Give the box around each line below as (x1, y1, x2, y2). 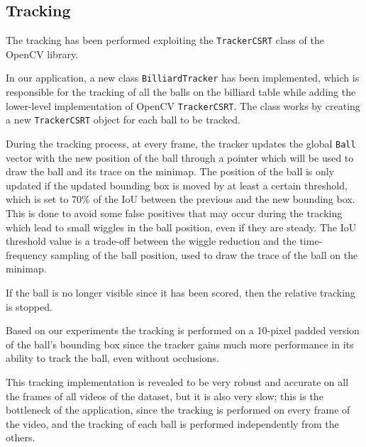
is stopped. (6, 299, 52, 314)
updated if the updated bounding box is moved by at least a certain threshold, (6, 177, 348, 192)
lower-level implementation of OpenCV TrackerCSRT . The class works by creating (6, 98, 360, 113)
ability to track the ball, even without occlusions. (6, 351, 219, 365)
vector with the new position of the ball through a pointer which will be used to (6, 150, 354, 165)
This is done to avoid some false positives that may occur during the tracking (6, 206, 343, 221)
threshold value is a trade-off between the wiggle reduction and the (6, 233, 296, 248)
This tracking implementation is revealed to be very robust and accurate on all (6, 374, 349, 389)
